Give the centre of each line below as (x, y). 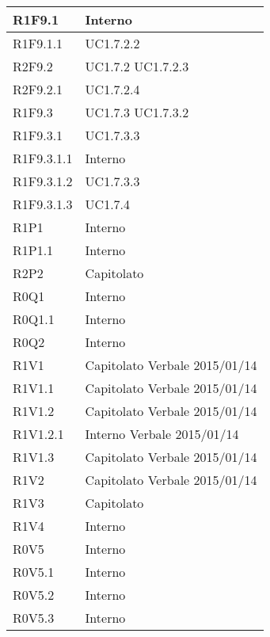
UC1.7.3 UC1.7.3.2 (137, 112)
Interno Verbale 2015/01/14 (162, 434)
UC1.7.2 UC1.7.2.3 (137, 66)
